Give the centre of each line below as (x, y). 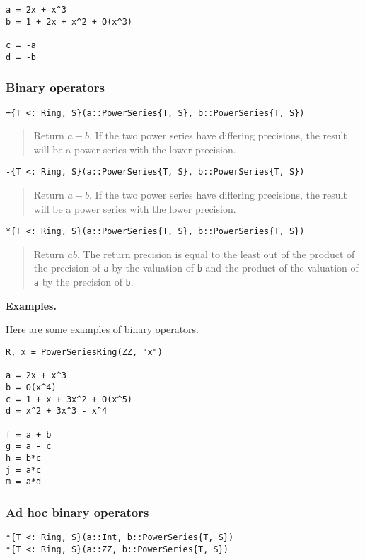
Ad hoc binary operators (77, 512)
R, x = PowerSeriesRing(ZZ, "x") (84, 352)
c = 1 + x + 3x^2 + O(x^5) (69, 399)
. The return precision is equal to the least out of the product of (216, 253)
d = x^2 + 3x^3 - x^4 (57, 411)
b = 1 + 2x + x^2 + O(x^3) (69, 22)
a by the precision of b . (83, 282)
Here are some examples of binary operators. (103, 329)
